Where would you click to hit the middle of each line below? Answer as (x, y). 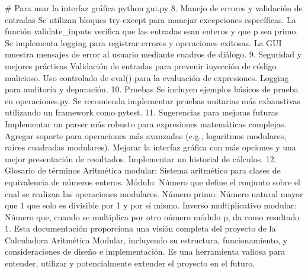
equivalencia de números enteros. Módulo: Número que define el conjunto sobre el (153, 182)
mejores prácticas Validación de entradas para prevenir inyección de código (141, 65)
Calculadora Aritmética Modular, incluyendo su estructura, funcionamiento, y (146, 240)
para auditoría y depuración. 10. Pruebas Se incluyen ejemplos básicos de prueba (152, 89)
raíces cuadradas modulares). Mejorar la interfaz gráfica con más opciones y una (150, 147)
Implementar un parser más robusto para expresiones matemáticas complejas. (146, 123)
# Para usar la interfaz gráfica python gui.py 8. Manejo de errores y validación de (154, 8)
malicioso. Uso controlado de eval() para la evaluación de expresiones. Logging (147, 77)
